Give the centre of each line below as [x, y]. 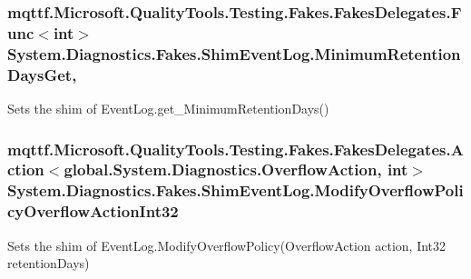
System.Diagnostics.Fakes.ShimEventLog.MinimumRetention [234, 53]
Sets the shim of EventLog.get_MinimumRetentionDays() [168, 108]
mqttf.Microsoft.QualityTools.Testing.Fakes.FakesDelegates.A [235, 149]
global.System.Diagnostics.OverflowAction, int [236, 169]
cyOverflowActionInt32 [93, 211]
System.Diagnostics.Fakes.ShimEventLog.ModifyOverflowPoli [235, 190]
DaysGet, [42, 74]
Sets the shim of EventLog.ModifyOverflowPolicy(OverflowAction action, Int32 [227, 245]
